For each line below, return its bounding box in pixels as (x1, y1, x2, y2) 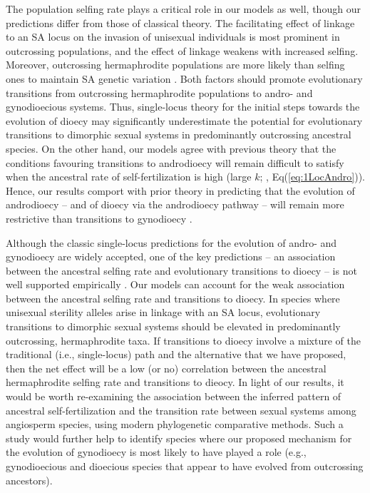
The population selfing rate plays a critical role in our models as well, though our (6, 1, 361, 16)
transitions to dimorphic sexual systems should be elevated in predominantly (6, 319, 341, 334)
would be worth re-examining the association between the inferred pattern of (6, 389, 341, 404)
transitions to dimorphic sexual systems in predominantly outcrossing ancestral (6, 127, 351, 142)
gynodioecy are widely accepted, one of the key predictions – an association (6, 249, 336, 264)
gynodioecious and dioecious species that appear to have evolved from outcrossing (6, 459, 364, 473)
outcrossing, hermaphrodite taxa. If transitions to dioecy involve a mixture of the (6, 332, 361, 347)
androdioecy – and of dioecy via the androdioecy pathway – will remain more (6, 197, 344, 212)
